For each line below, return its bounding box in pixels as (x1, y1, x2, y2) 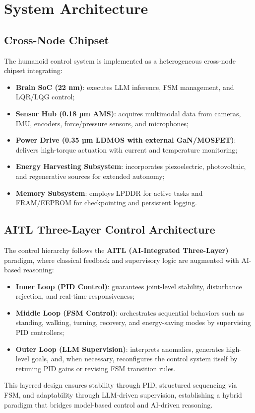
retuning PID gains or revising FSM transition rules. (15, 363, 176, 373)
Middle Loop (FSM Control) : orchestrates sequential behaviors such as (15, 307, 244, 318)
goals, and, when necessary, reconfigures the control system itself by (31, 353, 238, 364)
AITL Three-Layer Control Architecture (4, 222, 215, 237)
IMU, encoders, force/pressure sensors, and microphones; (15, 118, 189, 128)
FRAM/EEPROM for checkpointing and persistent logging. (15, 197, 197, 208)
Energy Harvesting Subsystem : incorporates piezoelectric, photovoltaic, (15, 161, 246, 171)
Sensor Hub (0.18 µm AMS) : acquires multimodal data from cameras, (15, 108, 241, 118)
